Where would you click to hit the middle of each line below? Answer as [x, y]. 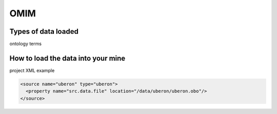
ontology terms [26, 44]
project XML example [32, 70]
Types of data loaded [44, 31]
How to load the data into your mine [67, 58]
